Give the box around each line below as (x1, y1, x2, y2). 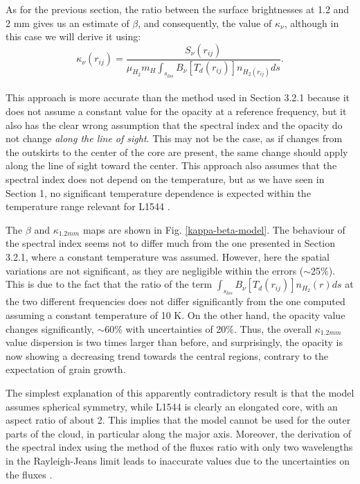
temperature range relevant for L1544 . (6, 199, 170, 214)
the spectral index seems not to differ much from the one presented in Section (6, 236, 336, 250)
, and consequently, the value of (138, 15, 272, 30)
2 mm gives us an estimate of (6, 15, 129, 30)
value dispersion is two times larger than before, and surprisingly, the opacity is (6, 335, 343, 349)
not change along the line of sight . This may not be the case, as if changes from (6, 131, 343, 146)
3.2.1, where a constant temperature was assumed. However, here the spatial (6, 249, 330, 263)
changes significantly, (6, 321, 94, 336)
